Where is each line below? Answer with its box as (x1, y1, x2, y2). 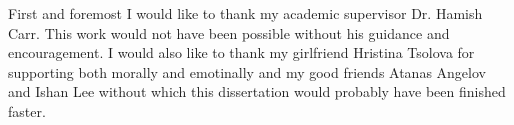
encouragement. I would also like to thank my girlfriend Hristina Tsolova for (8, 42, 475, 63)
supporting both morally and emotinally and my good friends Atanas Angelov (8, 61, 486, 82)
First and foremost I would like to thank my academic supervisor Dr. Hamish (8, 3, 483, 23)
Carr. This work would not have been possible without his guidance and (8, 22, 450, 43)
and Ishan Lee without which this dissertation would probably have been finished (8, 81, 506, 102)
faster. (8, 100, 46, 121)
